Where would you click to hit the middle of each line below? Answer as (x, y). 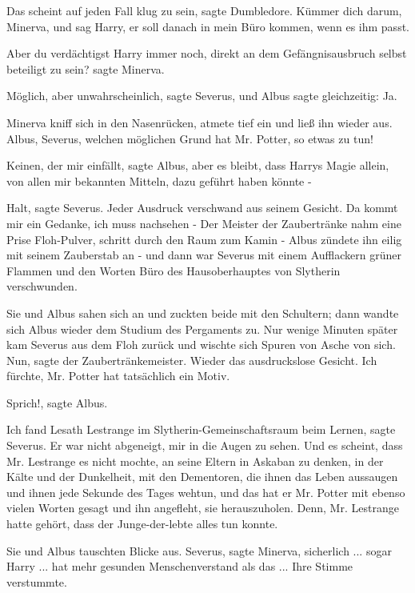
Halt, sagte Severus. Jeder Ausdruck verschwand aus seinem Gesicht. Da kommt (202, 208)
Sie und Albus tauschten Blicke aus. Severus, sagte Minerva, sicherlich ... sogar (199, 550)
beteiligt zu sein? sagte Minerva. (86, 68)
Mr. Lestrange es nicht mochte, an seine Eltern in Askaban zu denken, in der (195, 461)
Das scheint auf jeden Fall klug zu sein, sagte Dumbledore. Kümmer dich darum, (204, 10)
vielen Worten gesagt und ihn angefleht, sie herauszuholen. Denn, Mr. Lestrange (203, 508)
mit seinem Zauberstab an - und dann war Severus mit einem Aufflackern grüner (204, 255)
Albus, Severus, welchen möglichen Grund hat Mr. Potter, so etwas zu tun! (190, 138)
